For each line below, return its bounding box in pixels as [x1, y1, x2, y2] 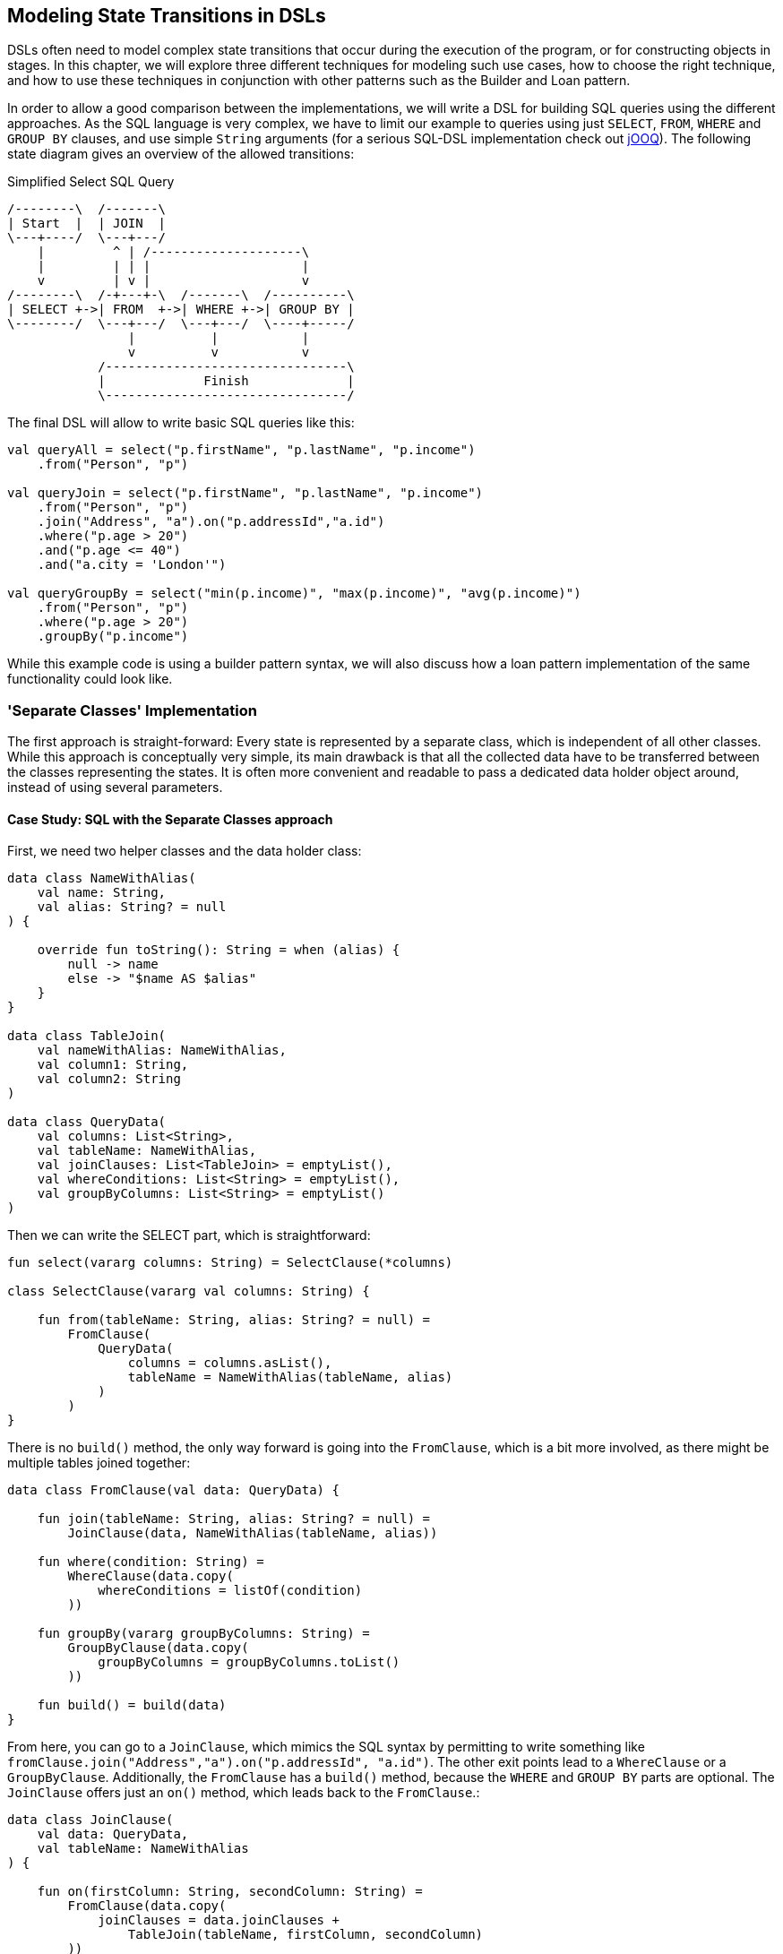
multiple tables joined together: [7, 1455, 191, 1471]
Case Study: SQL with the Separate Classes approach [7, 811, 333, 827]
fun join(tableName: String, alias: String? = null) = [37, 1511, 431, 1527]
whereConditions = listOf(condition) [98, 1583, 363, 1598]
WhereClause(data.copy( [67, 1569, 234, 1584]
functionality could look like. [7, 671, 173, 687]
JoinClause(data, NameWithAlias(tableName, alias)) [67, 1526, 438, 1541]
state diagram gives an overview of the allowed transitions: [7, 146, 355, 162]
